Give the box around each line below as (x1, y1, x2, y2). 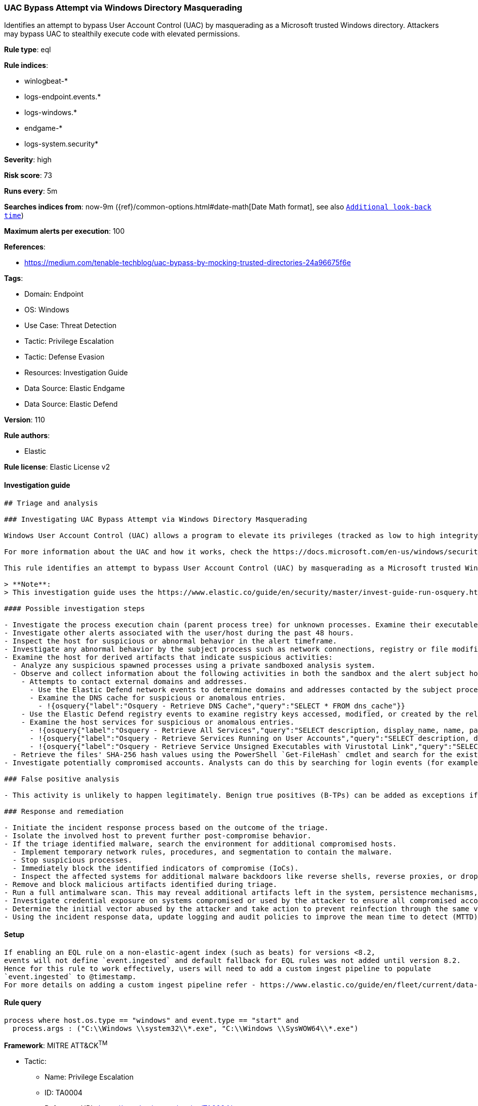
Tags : (4, 274, 23, 283)
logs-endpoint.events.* (24, 92, 101, 101)
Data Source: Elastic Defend (24, 400, 118, 409)
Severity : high (4, 155, 52, 164)
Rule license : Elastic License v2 (4, 462, 110, 472)
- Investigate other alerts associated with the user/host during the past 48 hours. (4, 628, 354, 637)
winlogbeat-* (24, 77, 68, 86)
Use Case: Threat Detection (24, 321, 117, 330)
